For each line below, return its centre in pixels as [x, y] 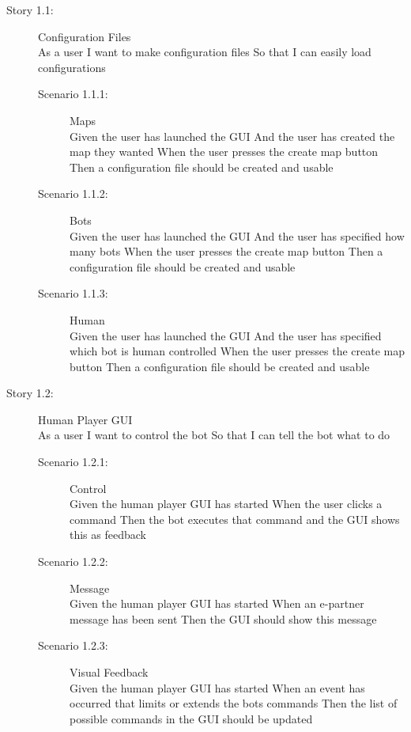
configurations [72, 67]
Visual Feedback [109, 672]
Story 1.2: [30, 393]
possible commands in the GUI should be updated [191, 718]
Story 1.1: [30, 9]
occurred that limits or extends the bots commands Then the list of [234, 703]
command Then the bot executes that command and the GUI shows [235, 519]
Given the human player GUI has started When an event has [217, 687]
